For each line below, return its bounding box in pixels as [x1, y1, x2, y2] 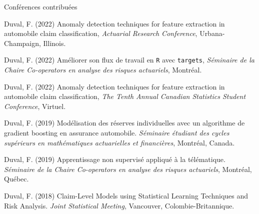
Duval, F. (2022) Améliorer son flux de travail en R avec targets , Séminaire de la [4, 54, 254, 65]
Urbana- [199, 28, 225, 38]
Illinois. [43, 37, 66, 48]
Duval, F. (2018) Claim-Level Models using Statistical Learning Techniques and [4, 190, 248, 200]
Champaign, [4, 37, 41, 48]
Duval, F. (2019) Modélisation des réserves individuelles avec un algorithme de [4, 117, 245, 128]
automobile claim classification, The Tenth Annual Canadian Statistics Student [4, 91, 246, 101]
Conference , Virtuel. [4, 100, 66, 111]
